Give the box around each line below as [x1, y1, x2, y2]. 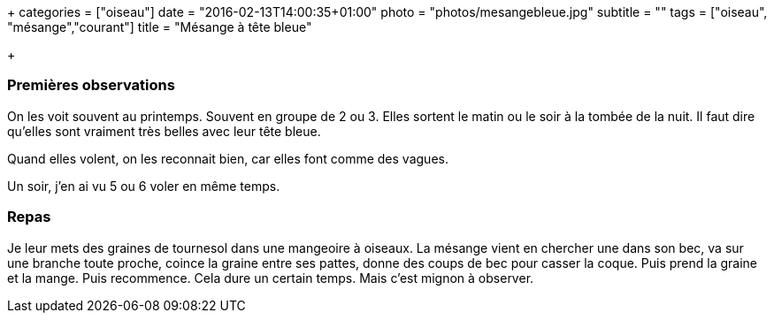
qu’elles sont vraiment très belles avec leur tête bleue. [7, 123, 321, 139]
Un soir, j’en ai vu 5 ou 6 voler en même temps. [7, 178, 280, 194]
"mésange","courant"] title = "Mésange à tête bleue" [7, 19, 312, 34]
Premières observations [7, 76, 175, 95]
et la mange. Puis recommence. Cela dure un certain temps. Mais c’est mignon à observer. [7, 270, 534, 286]
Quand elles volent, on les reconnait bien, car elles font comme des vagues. [7, 150, 448, 166]
